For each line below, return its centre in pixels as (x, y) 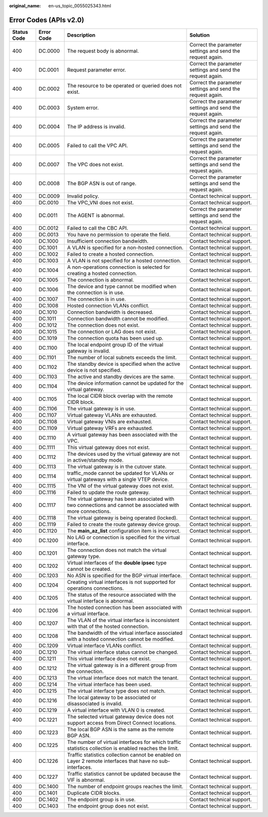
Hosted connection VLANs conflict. (108, 305)
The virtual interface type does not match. (116, 691)
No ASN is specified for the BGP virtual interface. (125, 575)
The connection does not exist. (103, 325)
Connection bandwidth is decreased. (110, 312)
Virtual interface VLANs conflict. (105, 645)
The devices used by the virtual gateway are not (123, 454)
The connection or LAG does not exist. (112, 332)
